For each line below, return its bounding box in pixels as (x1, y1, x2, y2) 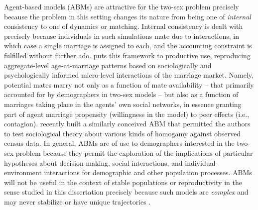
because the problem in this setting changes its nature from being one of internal (4, 11, 251, 21)
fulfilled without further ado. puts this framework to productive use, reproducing (4, 50, 251, 60)
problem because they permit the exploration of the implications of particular (15, 147, 253, 158)
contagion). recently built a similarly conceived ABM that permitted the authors (4, 118, 251, 129)
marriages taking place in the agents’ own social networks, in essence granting (4, 99, 242, 109)
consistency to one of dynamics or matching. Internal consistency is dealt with (4, 21, 243, 31)
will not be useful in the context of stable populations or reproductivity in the (4, 177, 242, 187)
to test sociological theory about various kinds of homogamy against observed (4, 128, 241, 138)
